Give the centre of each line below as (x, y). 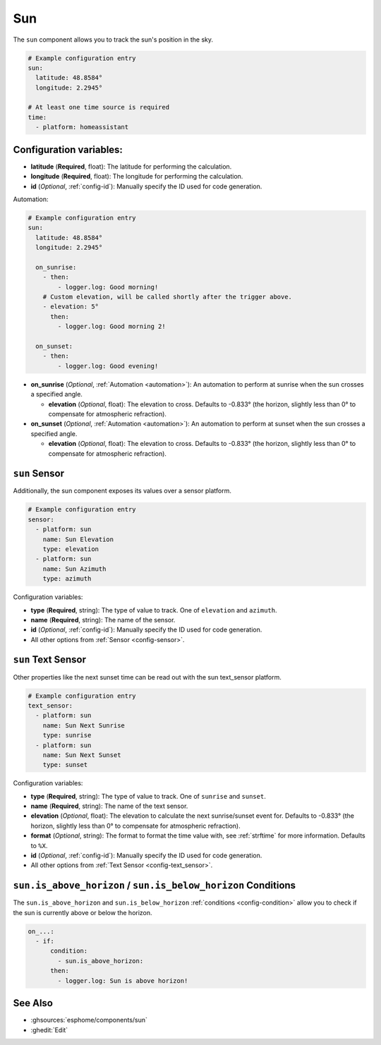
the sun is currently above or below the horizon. (83, 912)
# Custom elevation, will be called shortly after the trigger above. (168, 297)
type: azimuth (67, 579)
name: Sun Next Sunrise (84, 725)
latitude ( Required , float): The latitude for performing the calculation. (131, 167)
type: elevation (71, 549)
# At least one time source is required (98, 107)
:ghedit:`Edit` (49, 1029)
